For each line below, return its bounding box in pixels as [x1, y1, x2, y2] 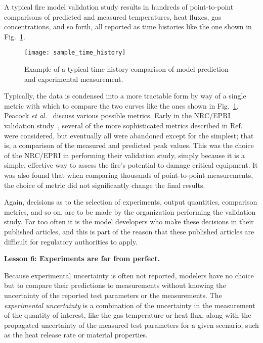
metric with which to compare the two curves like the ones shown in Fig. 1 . [4, 100, 239, 111]
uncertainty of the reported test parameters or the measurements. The [4, 289, 222, 300]
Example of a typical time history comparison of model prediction [24, 64, 229, 74]
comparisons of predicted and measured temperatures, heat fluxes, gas [4, 11, 222, 22]
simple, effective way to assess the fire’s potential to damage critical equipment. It [4, 160, 258, 170]
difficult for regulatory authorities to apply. [4, 236, 138, 247]
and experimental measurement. [24, 73, 123, 84]
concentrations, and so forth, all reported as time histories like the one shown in [4, 21, 252, 32]
